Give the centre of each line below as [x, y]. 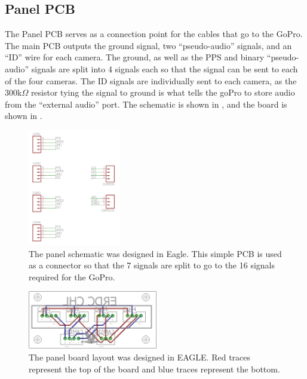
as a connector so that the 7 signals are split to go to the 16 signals [152, 265]
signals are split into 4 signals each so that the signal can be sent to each [165, 68]
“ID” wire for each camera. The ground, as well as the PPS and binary [135, 57]
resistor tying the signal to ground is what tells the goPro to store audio [163, 92]
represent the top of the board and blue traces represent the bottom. [154, 369]
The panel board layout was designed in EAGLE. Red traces [140, 357]
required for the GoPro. [72, 276]
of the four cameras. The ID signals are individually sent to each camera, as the [151, 80]
